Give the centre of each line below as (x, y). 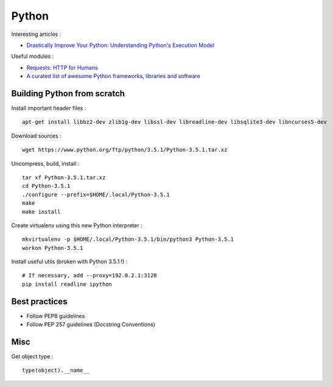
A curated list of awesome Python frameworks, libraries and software (113, 76)
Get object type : (32, 357)
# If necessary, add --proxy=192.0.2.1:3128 (90, 275)
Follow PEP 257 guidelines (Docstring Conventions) (91, 325)
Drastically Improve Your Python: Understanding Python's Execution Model (121, 45)
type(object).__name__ (56, 371)
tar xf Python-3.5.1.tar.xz (64, 177)
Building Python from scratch (68, 94)
